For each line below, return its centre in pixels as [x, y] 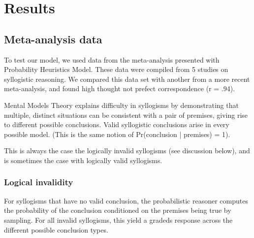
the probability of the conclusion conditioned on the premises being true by [118, 210]
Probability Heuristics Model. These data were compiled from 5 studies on [116, 69]
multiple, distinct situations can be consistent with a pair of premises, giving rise [126, 115]
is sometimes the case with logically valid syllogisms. [83, 160]
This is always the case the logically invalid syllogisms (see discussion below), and [127, 151]
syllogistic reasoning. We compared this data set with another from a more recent [127, 79]
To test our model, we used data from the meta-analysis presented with [112, 59]
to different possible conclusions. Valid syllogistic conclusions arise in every [117, 124]
